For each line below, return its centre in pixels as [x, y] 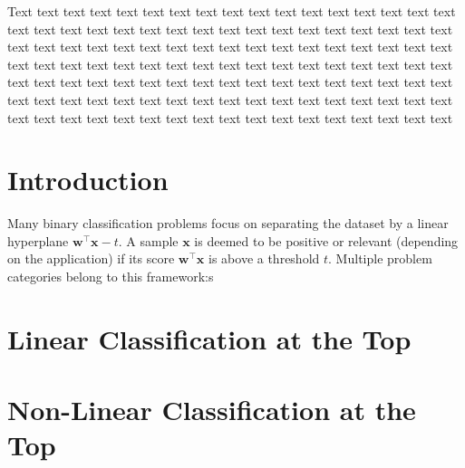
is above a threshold [264, 258]
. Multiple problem [380, 258]
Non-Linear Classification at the [212, 410]
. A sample [148, 240]
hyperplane [38, 240]
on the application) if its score [91, 258]
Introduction [88, 180]
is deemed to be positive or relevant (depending [326, 240]
